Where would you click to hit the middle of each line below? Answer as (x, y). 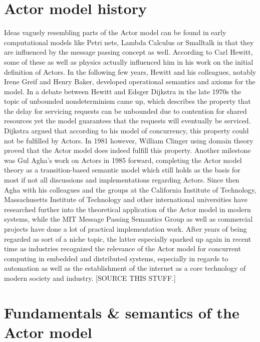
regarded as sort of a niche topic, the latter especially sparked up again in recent (128, 238)
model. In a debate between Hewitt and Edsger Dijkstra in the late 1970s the (123, 91)
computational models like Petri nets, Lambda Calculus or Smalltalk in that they (129, 42)
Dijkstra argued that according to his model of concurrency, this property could (126, 131)
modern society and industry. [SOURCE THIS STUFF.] (90, 278)
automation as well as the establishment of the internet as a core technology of (125, 268)
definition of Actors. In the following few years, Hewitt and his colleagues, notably (130, 71)
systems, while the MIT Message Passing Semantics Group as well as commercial (128, 219)
